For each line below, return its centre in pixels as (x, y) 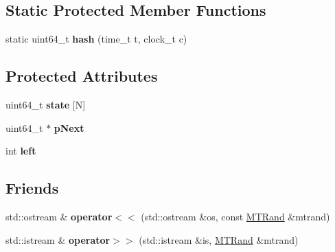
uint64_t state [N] (46, 104)
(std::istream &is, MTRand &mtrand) (219, 239)
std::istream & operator (58, 239)
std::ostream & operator (59, 216)
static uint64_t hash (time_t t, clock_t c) (96, 39)
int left (21, 151)
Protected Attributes (82, 76)
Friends (32, 188)
